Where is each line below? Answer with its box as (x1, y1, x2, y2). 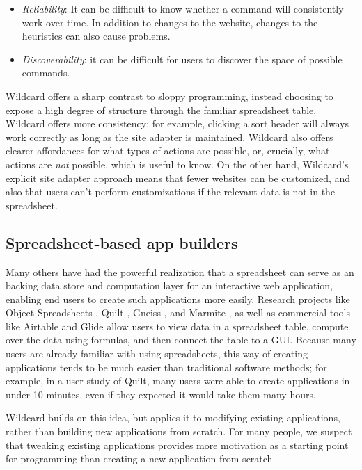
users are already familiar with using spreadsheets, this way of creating (6, 346, 308, 361)
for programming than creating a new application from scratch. (6, 451, 276, 466)
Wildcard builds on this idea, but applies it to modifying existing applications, (6, 410, 340, 425)
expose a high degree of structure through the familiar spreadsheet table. (6, 102, 317, 117)
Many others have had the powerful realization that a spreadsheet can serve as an (6, 264, 354, 279)
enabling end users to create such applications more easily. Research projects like (6, 291, 350, 306)
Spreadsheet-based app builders (6, 232, 238, 253)
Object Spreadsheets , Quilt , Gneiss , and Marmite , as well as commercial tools (6, 305, 351, 320)
